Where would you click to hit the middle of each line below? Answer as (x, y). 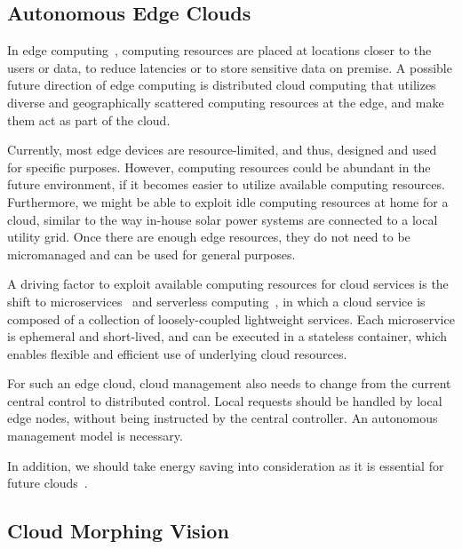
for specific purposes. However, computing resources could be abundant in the (219, 167)
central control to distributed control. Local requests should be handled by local (225, 400)
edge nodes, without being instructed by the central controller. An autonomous (223, 418)
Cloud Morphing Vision (118, 531)
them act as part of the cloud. (89, 119)
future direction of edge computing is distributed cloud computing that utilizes (222, 85)
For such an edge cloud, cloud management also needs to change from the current (229, 383)
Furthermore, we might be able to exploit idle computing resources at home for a (228, 201)
